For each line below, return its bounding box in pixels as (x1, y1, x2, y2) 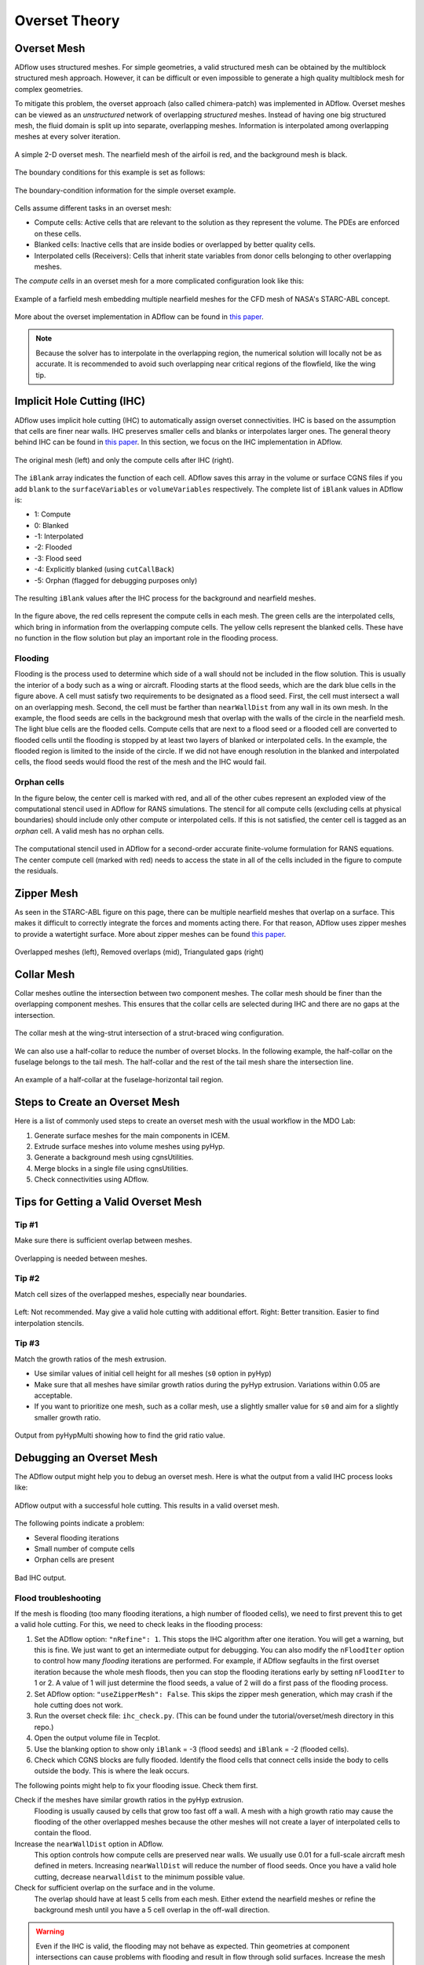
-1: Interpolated (34, 531, 84, 542)
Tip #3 (14, 1338, 40, 1349)
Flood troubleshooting (14, 1592, 101, 1603)
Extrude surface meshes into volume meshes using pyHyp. (34, 1141, 225, 1151)
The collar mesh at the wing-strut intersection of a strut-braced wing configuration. (14, 1028, 284, 1038)
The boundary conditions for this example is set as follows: (14, 167, 206, 177)
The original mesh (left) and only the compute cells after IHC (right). (14, 455, 235, 465)
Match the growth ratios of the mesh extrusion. (14, 1354, 166, 1364)
